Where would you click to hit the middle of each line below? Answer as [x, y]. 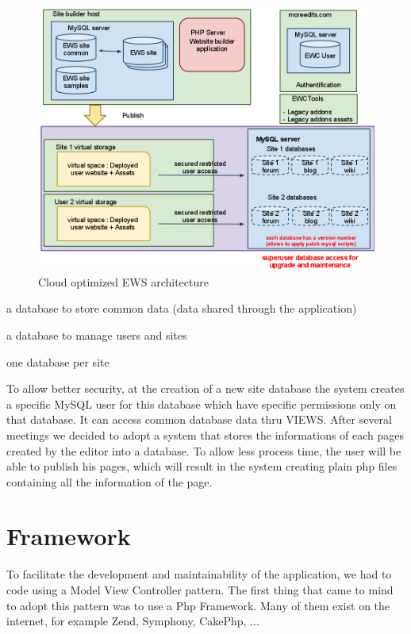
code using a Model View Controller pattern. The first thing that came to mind [200, 590]
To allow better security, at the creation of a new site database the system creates [205, 388]
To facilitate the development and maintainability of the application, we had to [199, 574]
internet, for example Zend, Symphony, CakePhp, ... [133, 621]
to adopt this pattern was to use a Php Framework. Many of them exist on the [198, 605]
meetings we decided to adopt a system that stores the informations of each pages [205, 434]
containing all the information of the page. [109, 481]
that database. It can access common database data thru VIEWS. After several [199, 419]
